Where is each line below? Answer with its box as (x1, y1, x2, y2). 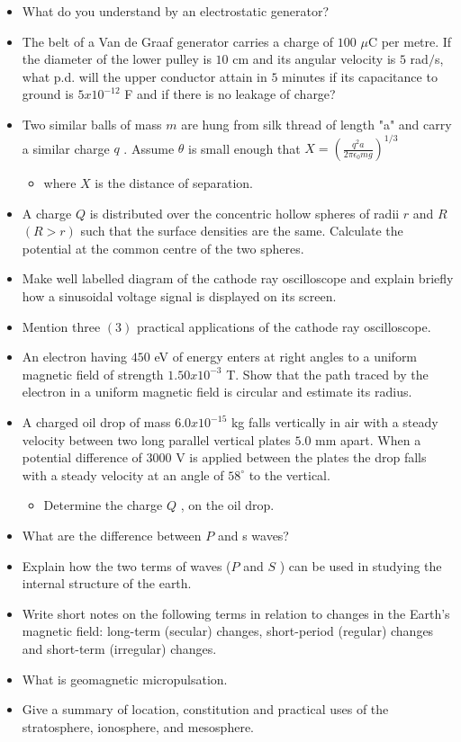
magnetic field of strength (22, 364, 164, 383)
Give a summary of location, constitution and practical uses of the (22, 700, 389, 719)
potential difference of (22, 448, 142, 467)
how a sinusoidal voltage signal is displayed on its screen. (22, 287, 337, 306)
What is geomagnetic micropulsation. (22, 669, 228, 688)
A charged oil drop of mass (22, 413, 171, 431)
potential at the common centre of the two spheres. (22, 238, 304, 257)
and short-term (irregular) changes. (22, 639, 217, 657)
